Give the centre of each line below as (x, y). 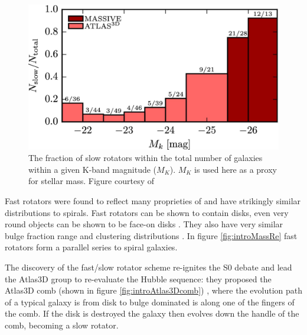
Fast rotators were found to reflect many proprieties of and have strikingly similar (153, 201)
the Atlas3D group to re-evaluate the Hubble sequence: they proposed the (138, 278)
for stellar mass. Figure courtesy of (91, 181)
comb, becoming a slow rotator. (62, 325)
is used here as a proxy (236, 169)
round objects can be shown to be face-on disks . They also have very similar (144, 224)
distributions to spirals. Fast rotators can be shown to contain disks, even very (147, 212)
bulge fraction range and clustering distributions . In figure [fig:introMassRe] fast (151, 235)
